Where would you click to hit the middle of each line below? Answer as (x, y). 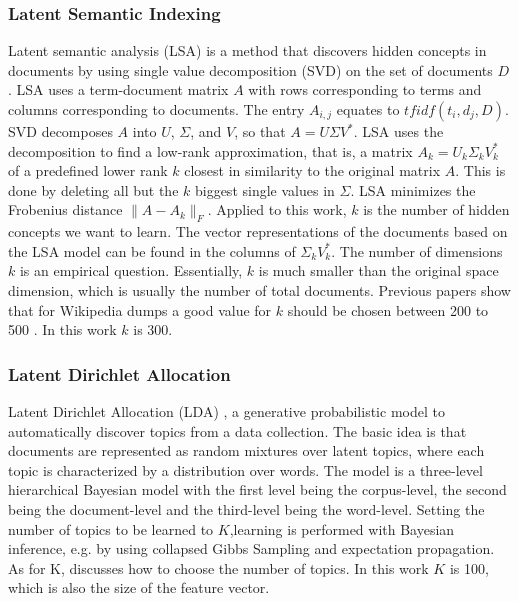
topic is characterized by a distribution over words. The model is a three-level (245, 469)
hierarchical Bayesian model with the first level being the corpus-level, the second (257, 489)
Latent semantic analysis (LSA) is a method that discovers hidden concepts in (247, 50)
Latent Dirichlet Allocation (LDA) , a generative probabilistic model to (226, 410)
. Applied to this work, (277, 209)
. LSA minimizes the (413, 189)
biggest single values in (264, 189)
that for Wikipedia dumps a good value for (140, 309)
